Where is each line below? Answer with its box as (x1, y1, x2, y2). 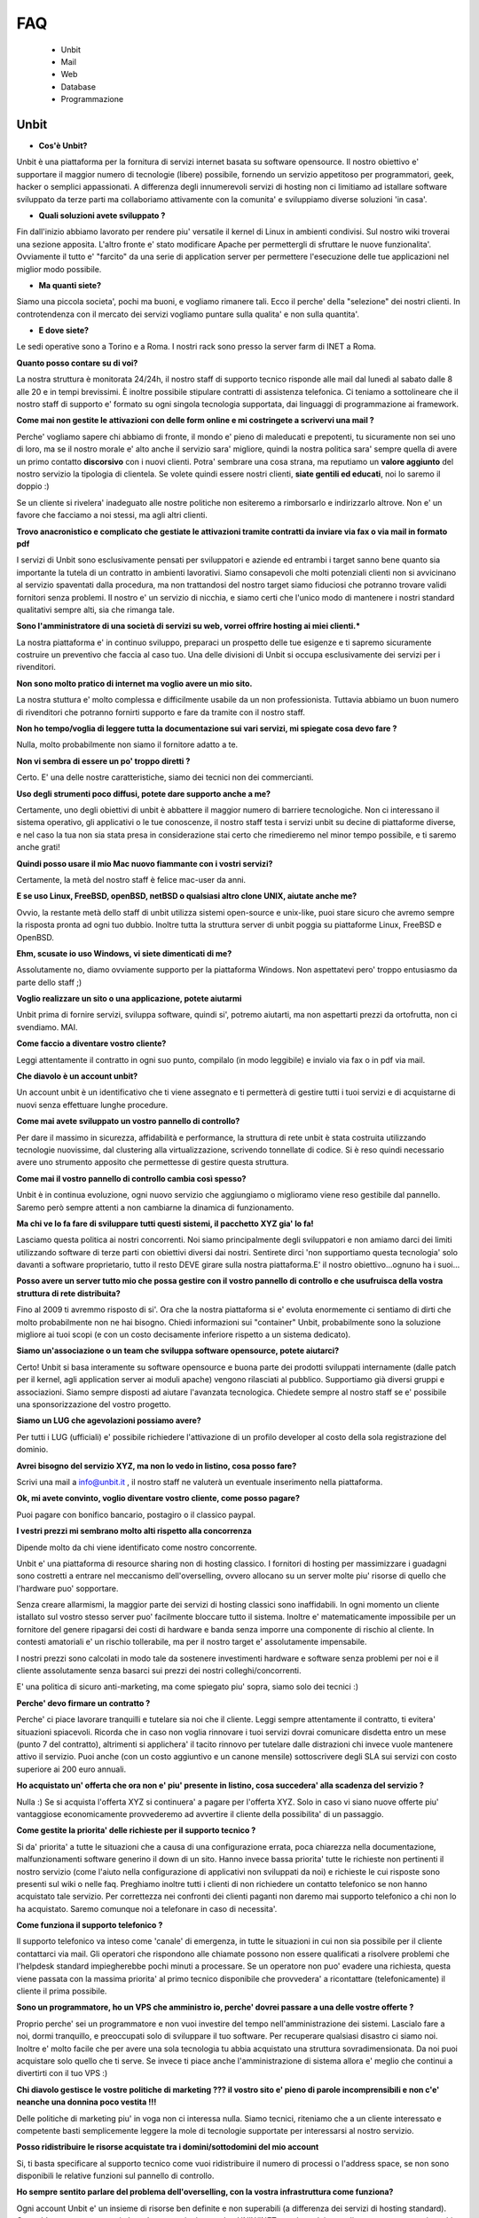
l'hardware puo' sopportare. (16, 1583, 119, 1593)
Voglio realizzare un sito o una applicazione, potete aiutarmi (16, 994, 242, 1004)
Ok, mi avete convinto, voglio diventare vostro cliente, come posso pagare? (16, 1493, 301, 1504)
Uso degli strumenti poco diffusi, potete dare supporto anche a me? (16, 788, 271, 798)
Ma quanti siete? (38, 279, 102, 290)
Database (60, 81, 97, 92)
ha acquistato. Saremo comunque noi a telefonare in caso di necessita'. (16, 1903, 278, 1914)
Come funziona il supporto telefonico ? (16, 1920, 163, 1931)
